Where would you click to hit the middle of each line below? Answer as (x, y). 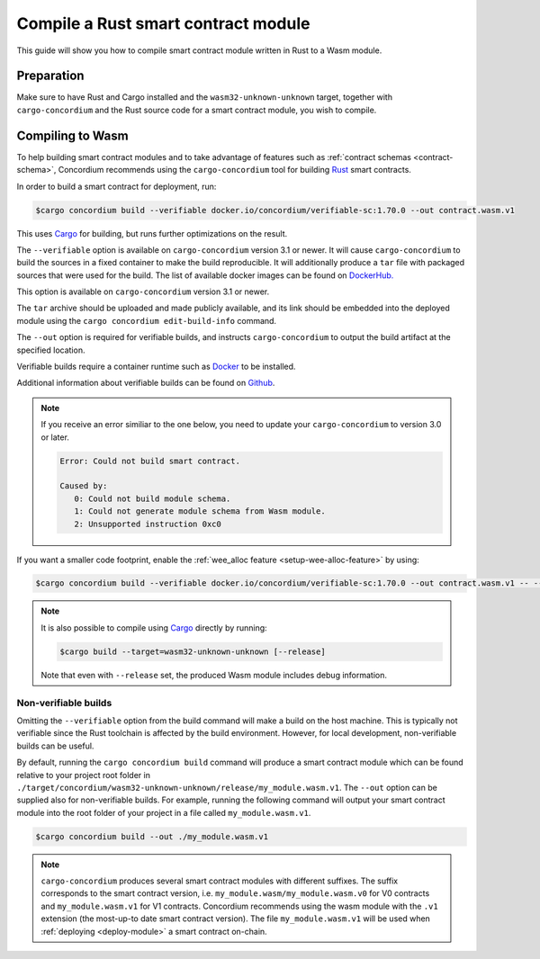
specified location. (51, 350)
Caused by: (84, 486)
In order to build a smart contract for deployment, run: (117, 186)
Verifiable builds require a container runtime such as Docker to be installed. (156, 367)
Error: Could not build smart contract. (150, 461)
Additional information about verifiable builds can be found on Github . (146, 383)
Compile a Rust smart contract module (163, 23)
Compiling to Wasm (73, 135)
